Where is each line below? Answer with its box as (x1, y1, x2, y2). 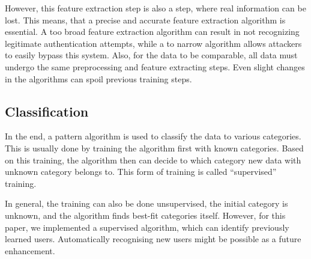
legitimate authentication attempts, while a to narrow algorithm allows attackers (5, 37, 302, 49)
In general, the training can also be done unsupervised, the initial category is (5, 197, 288, 210)
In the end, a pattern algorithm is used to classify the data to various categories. (5, 130, 301, 142)
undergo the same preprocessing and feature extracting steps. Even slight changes (5, 60, 305, 73)
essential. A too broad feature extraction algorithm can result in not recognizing (5, 25, 300, 38)
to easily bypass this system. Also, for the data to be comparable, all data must (5, 49, 298, 61)
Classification (5, 102, 89, 120)
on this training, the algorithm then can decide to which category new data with (5, 153, 301, 166)
